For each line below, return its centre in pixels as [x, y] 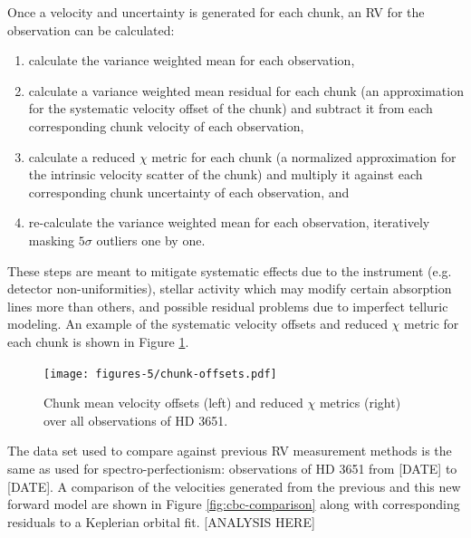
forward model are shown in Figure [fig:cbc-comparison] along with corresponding [234, 504]
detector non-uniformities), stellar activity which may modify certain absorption [230, 288]
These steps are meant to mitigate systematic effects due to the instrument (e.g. [230, 270]
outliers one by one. [151, 240]
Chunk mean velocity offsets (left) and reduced [173, 403]
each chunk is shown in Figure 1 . [98, 341]
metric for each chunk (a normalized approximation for [304, 156]
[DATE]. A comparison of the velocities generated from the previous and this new [234, 486]
